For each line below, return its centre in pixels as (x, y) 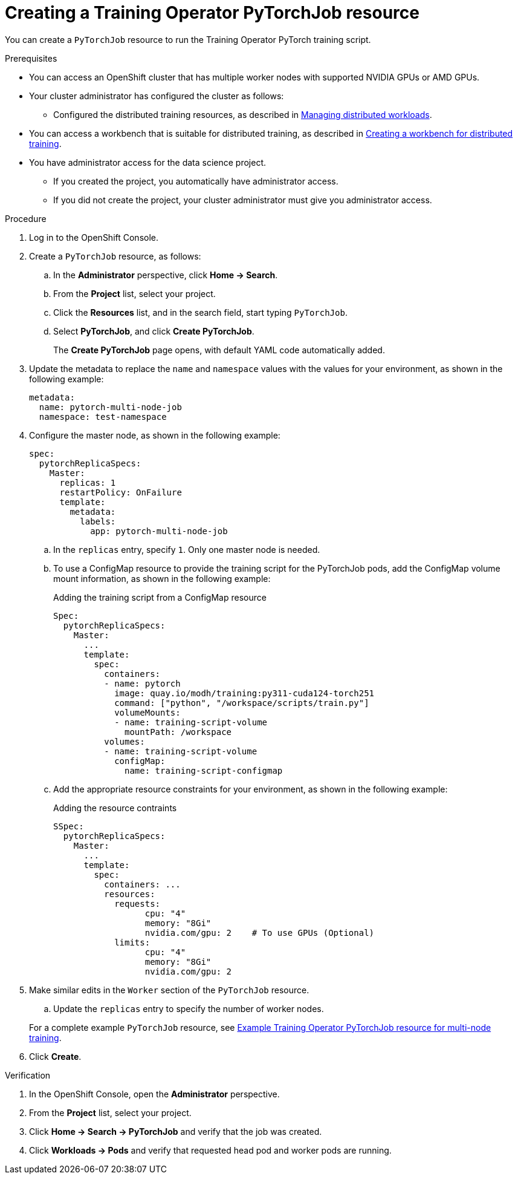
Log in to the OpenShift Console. (94, 237)
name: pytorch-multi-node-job (110, 407)
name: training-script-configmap (204, 770)
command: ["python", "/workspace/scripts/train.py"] (242, 703)
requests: (138, 903)
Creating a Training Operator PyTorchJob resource (212, 13)
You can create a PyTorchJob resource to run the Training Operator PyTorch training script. (188, 39)
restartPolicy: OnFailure (121, 492)
